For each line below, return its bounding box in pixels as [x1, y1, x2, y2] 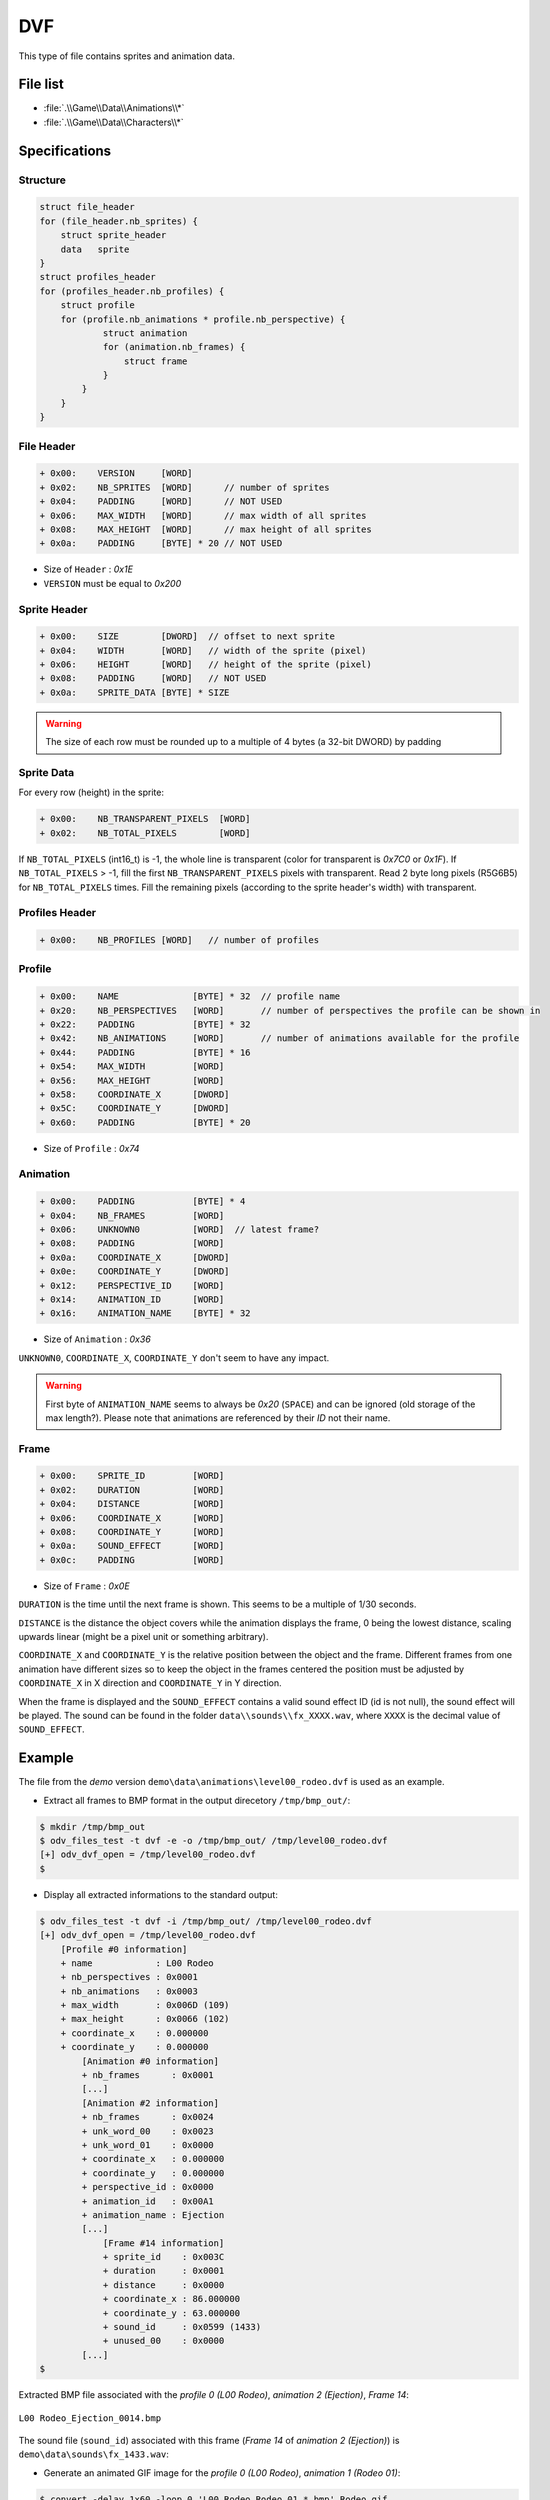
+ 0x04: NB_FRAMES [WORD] [39, 1210, 225, 1221]
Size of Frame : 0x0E [43, 1580, 130, 1592]
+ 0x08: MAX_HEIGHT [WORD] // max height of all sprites [39, 523, 372, 535]
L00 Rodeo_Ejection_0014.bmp [18, 2412, 162, 2424]
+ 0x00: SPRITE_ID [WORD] [39, 1470, 225, 1482]
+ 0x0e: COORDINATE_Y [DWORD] [39, 1266, 230, 1277]
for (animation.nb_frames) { [102, 341, 246, 353]
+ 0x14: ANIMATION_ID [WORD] [39, 1293, 225, 1305]
